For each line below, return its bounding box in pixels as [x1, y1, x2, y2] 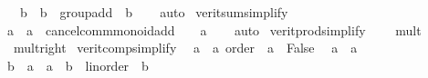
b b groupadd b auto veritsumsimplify [19, 3, 288, 21]
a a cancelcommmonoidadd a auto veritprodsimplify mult [6, 20, 422, 39]
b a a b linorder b [6, 55, 149, 74]
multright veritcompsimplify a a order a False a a [13, 38, 358, 57]
